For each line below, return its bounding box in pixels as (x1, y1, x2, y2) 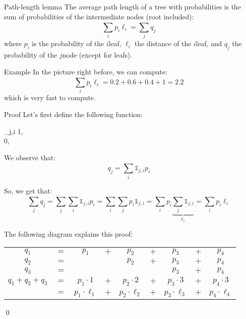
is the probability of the (32, 38, 104, 49)
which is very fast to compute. (4, 92, 96, 103)
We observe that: (4, 152, 56, 162)
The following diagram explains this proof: (4, 229, 133, 239)
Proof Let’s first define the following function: (4, 109, 143, 120)
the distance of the (134, 38, 191, 49)
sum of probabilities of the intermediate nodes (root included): (4, 11, 194, 21)
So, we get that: (4, 185, 52, 195)
